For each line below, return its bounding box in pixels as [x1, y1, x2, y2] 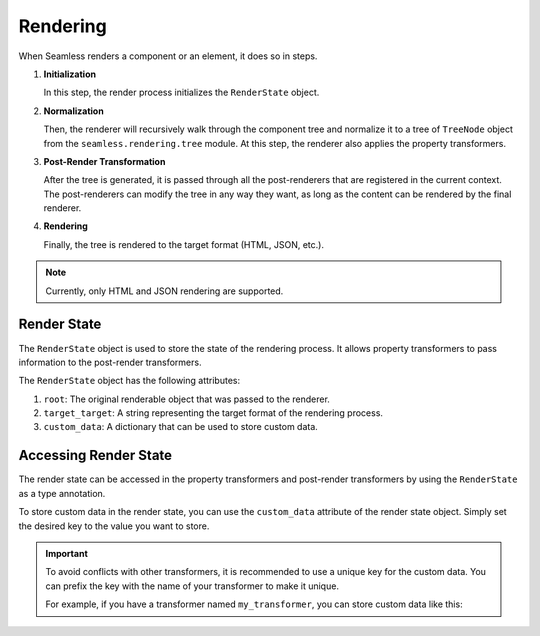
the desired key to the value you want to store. [18, 520, 210, 532]
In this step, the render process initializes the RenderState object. [43, 86, 320, 99]
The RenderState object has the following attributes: [18, 375, 240, 387]
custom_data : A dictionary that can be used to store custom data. [43, 421, 319, 433]
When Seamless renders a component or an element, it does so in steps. [18, 50, 318, 62]
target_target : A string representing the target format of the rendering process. [43, 407, 384, 419]
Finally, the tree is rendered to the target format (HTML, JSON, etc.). [43, 238, 325, 250]
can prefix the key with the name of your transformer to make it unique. [45, 580, 340, 592]
